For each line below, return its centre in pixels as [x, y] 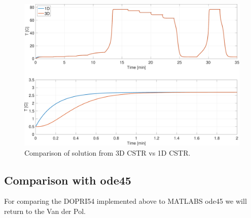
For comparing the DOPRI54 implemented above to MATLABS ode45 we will [126, 201]
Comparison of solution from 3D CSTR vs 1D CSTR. [107, 152]
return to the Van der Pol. [45, 211]
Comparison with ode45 [68, 180]
